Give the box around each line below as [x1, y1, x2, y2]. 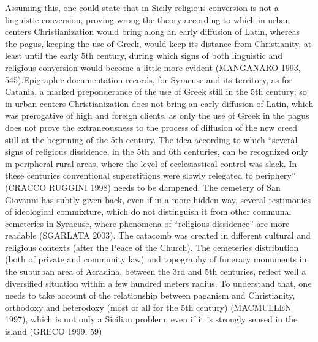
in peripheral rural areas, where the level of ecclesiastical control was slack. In [5, 157, 297, 169]
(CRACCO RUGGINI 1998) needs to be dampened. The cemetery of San [5, 180, 281, 193]
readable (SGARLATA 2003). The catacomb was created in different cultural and [5, 229, 311, 242]
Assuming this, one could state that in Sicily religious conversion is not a [5, 1, 279, 13]
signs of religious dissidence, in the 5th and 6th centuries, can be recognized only [5, 145, 308, 158]
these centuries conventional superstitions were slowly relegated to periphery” [5, 169, 296, 182]
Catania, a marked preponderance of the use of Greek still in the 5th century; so [5, 85, 307, 98]
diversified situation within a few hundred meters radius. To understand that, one [5, 277, 312, 289]
